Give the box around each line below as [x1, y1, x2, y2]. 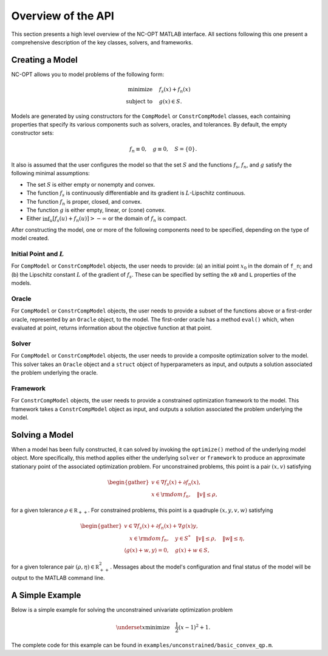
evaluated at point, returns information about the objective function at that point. [11, 324, 212, 331]
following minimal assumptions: [11, 170, 91, 177]
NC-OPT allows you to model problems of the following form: [11, 71, 164, 78]
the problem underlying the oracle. [11, 368, 98, 376]
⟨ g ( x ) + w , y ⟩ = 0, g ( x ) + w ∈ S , [124, 547, 210, 554]
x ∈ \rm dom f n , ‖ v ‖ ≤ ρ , [151, 491, 218, 499]
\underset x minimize [116, 624, 170, 630]
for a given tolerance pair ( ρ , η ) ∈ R [11, 563, 100, 571]
